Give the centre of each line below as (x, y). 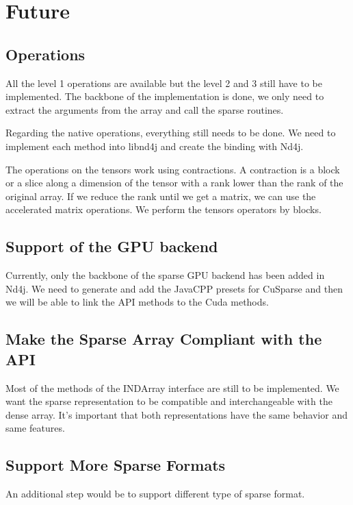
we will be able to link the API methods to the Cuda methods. (137, 302)
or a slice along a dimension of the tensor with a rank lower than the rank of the (174, 183)
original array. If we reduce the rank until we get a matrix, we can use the (161, 196)
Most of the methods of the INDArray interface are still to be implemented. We (172, 387)
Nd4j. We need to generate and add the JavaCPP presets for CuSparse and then (174, 288)
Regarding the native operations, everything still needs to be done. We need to (171, 133)
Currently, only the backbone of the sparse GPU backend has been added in (165, 275)
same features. (35, 428)
